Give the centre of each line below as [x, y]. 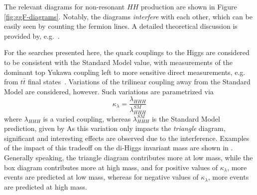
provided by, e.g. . [32, 35]
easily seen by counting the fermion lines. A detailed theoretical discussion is [121, 26]
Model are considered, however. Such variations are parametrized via [109, 91]
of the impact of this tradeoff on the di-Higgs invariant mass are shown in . [119, 148]
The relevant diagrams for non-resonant [64, 6]
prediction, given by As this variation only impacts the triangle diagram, [115, 128]
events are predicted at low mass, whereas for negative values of [101, 177]
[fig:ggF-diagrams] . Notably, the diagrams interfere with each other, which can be [128, 16]
